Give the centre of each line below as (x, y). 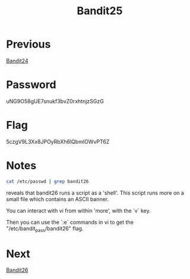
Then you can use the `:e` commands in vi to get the (70, 222)
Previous (28, 44)
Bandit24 (17, 61)
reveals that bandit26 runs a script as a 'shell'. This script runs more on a (95, 193)
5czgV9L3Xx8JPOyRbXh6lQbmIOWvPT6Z (58, 141)
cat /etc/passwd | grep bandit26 (47, 181)
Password (31, 85)
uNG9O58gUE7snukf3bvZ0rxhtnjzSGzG (55, 101)
